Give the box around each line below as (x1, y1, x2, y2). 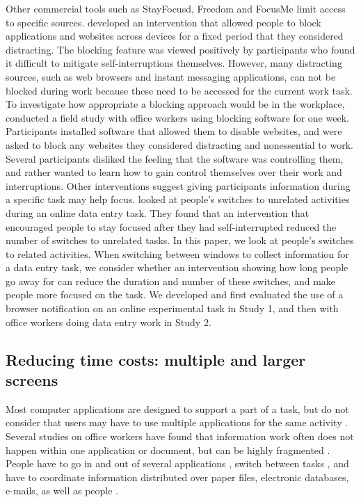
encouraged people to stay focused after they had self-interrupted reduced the (6, 219, 337, 234)
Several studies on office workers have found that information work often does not (6, 429, 354, 444)
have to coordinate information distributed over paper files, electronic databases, (6, 469, 349, 484)
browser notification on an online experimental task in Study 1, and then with (6, 301, 339, 316)
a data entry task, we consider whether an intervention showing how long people (6, 260, 348, 275)
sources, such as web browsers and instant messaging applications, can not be (6, 69, 336, 83)
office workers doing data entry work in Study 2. (6, 314, 211, 329)
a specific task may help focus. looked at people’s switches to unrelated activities (6, 192, 350, 207)
